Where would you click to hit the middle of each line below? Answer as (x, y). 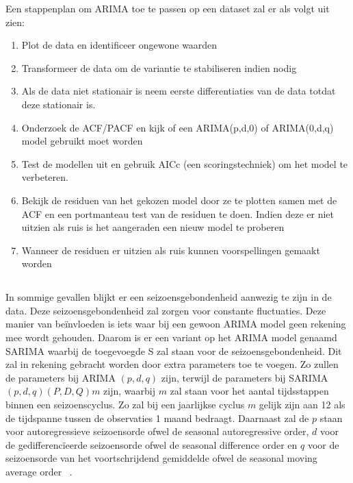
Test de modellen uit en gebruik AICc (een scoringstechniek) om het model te (185, 163)
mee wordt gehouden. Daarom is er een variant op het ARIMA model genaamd (171, 337)
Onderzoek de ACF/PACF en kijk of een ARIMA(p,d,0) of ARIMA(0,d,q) (178, 127)
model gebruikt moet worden (82, 141)
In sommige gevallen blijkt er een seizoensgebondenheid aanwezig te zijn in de (169, 297)
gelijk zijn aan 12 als (302, 405)
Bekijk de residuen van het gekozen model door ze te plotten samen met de (179, 200)
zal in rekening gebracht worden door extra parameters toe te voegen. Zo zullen (172, 364)
